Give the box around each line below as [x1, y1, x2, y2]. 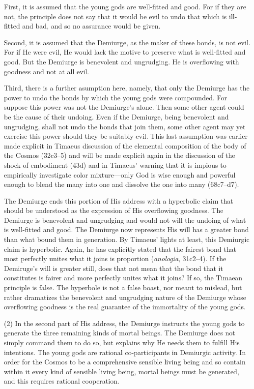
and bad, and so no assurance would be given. [22, 21, 161, 31]
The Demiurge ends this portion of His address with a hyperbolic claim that [4, 195, 233, 206]
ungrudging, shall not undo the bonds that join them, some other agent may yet [4, 121, 246, 131]
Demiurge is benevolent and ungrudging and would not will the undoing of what [4, 214, 246, 225]
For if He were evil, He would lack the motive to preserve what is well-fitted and [4, 47, 246, 57]
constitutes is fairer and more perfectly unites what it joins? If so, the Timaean [4, 272, 243, 283]
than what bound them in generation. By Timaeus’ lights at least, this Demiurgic [4, 234, 250, 244]
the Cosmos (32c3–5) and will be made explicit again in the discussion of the [4, 150, 235, 160]
